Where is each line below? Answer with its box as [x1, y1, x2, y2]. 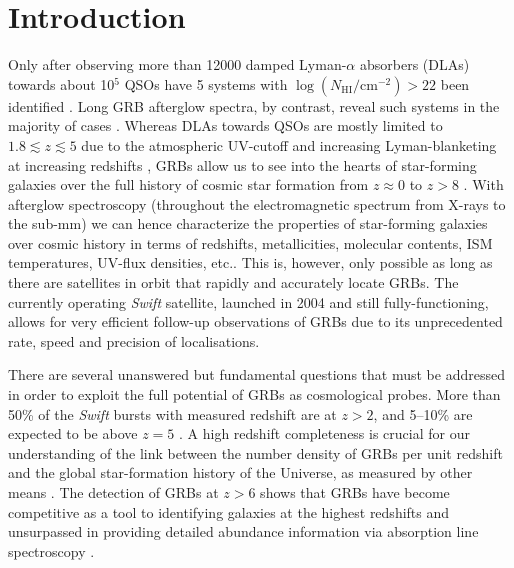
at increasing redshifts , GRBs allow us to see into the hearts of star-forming [8, 154, 477, 175]
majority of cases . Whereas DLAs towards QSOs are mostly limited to [8, 115, 443, 136]
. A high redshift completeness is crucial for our [179, 423, 470, 444]
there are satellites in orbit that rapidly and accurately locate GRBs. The [8, 272, 459, 293]
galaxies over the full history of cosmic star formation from [8, 174, 369, 195]
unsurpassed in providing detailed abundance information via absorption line [8, 521, 479, 542]
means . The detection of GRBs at [8, 482, 219, 502]
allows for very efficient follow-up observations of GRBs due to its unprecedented [8, 311, 503, 332]
